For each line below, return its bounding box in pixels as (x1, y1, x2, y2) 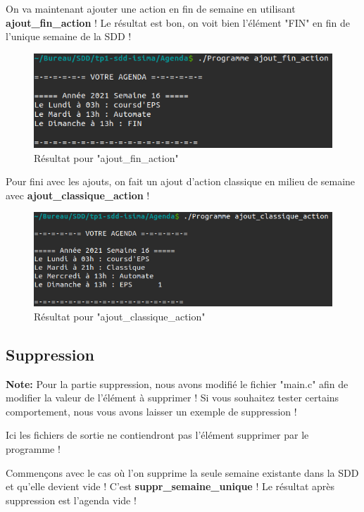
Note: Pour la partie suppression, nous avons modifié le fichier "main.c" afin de (6, 376, 349, 391)
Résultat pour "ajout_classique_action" (34, 308, 206, 323)
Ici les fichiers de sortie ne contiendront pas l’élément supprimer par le (6, 427, 309, 442)
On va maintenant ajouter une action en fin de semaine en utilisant (6, 1, 296, 15)
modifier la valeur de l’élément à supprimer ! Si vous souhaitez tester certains (6, 390, 339, 405)
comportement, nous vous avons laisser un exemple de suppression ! (6, 404, 297, 418)
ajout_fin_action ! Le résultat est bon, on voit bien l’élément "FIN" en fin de (6, 15, 351, 30)
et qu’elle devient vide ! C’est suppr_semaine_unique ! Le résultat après (6, 479, 335, 494)
